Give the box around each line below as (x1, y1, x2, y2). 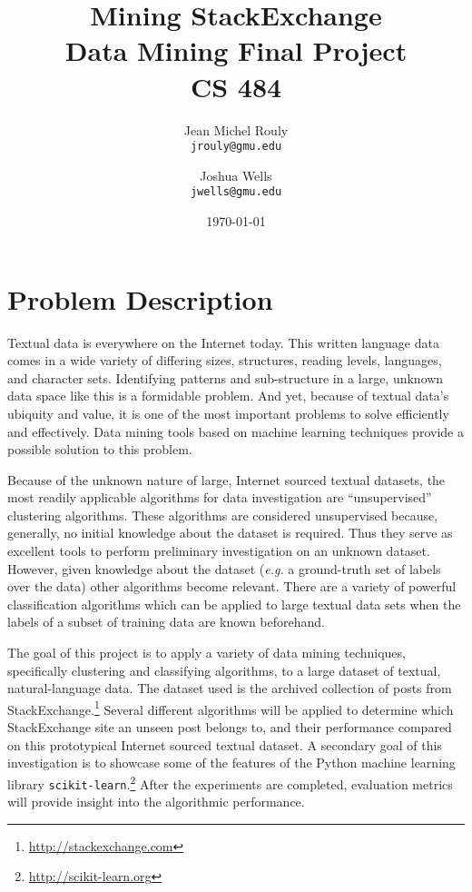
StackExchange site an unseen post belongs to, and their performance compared (7, 718, 452, 737)
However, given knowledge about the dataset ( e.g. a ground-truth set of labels (7, 559, 441, 578)
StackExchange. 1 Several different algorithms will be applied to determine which (7, 697, 454, 719)
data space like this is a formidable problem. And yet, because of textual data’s (7, 386, 449, 405)
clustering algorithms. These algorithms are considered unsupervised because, (7, 505, 438, 524)
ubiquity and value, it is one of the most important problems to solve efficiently (7, 403, 449, 422)
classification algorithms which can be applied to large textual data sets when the (7, 594, 461, 613)
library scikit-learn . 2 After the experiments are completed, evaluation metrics (7, 771, 453, 793)
